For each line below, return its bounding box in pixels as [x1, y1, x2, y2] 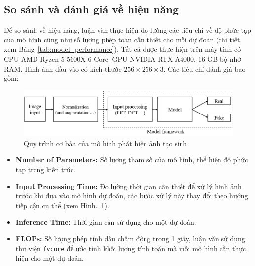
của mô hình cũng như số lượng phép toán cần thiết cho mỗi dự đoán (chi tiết [4, 34, 240, 44]
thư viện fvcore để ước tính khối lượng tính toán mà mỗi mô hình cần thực [15, 243, 246, 253]
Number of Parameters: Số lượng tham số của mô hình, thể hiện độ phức [15, 154, 248, 165]
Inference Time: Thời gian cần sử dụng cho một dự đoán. [15, 217, 196, 227]
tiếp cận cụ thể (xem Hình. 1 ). [15, 200, 109, 210]
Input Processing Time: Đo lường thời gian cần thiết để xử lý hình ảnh [15, 181, 242, 191]
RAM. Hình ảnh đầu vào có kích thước [4, 63, 122, 74]
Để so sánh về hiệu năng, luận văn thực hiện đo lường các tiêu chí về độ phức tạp [4, 25, 251, 35]
